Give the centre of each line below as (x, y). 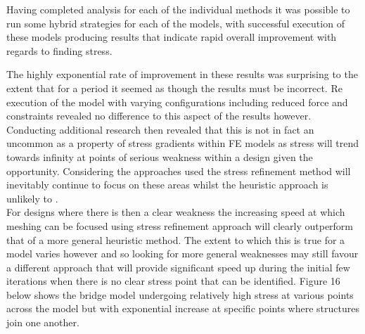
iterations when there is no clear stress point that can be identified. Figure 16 (173, 281)
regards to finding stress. (59, 50)
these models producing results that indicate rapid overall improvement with (172, 37)
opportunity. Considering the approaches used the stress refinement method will (179, 171)
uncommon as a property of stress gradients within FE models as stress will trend (183, 143)
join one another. (43, 322)
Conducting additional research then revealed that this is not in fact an (160, 129)
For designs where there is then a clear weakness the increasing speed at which (176, 212)
